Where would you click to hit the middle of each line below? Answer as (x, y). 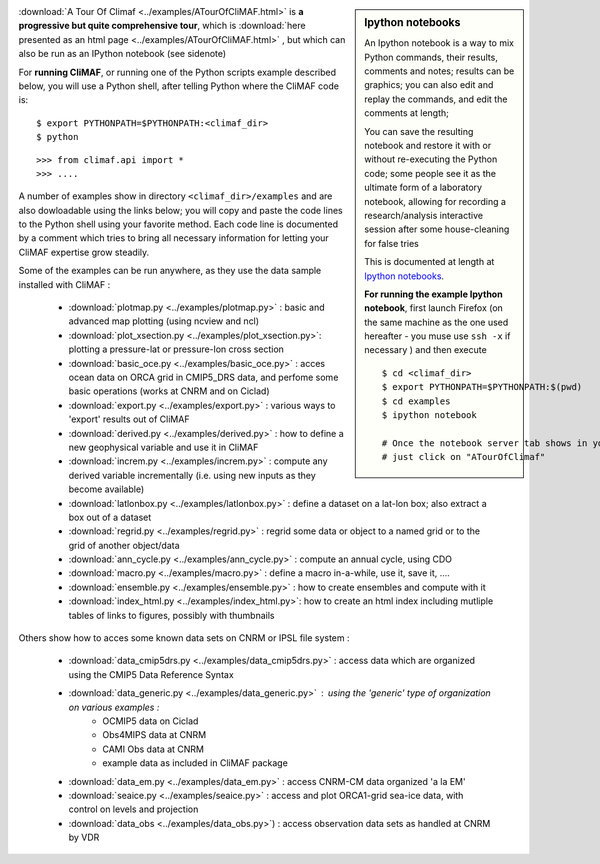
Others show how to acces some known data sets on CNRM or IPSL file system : (184, 638)
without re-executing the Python (431, 159)
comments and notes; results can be (439, 71)
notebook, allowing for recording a (435, 201)
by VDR (84, 837)
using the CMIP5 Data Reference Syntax (151, 674)
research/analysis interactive (424, 215)
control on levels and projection (133, 809)
